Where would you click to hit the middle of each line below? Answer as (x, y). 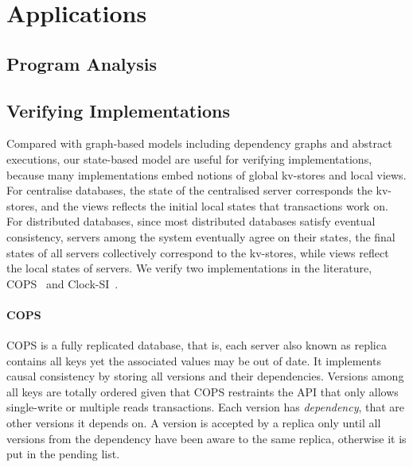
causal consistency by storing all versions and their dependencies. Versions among (205, 376)
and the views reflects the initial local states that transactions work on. (214, 205)
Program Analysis (82, 63)
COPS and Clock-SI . (62, 283)
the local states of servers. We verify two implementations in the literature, (189, 268)
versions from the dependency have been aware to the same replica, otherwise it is (206, 438)
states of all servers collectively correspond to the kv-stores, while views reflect (198, 252)
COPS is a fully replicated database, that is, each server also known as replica (197, 345)
